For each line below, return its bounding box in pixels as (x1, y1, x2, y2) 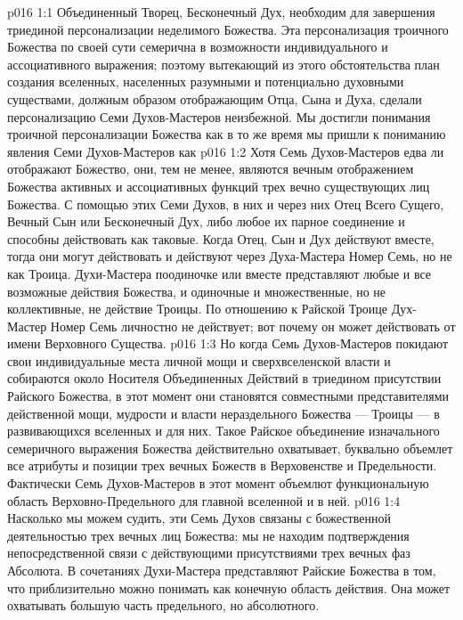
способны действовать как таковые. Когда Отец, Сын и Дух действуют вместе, (7, 229, 435, 248)
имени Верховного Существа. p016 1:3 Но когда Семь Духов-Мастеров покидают (7, 334, 449, 353)
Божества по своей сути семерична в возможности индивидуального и (7, 37, 388, 56)
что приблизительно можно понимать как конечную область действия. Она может (7, 578, 451, 597)
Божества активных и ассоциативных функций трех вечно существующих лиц (7, 176, 430, 195)
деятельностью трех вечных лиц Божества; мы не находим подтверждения (7, 526, 410, 544)
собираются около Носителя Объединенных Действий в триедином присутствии (7, 369, 442, 387)
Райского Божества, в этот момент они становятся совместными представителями (7, 387, 450, 405)
